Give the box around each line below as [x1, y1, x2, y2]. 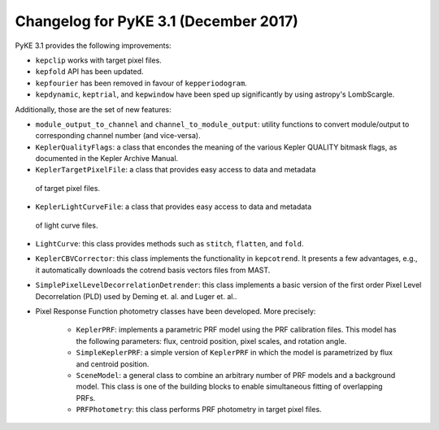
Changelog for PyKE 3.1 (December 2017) [15, 12, 298, 30]
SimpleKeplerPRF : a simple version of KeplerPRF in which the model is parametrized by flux [76, 348, 393, 358]
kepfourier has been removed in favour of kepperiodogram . [35, 78, 247, 88]
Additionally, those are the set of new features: [15, 104, 172, 114]
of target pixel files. [35, 183, 101, 193]
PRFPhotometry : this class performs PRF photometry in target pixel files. [76, 405, 322, 415]
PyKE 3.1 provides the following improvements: [15, 41, 172, 50]
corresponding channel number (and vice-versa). [35, 131, 201, 141]
